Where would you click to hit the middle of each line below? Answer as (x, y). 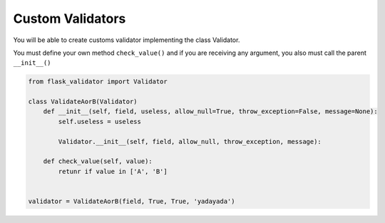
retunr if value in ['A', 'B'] (113, 171)
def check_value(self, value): (98, 161)
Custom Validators (70, 19)
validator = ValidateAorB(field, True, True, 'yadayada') (132, 201)
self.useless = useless (100, 121)
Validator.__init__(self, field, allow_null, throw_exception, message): (190, 141)
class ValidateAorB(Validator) (83, 102)
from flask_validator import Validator (98, 82)
